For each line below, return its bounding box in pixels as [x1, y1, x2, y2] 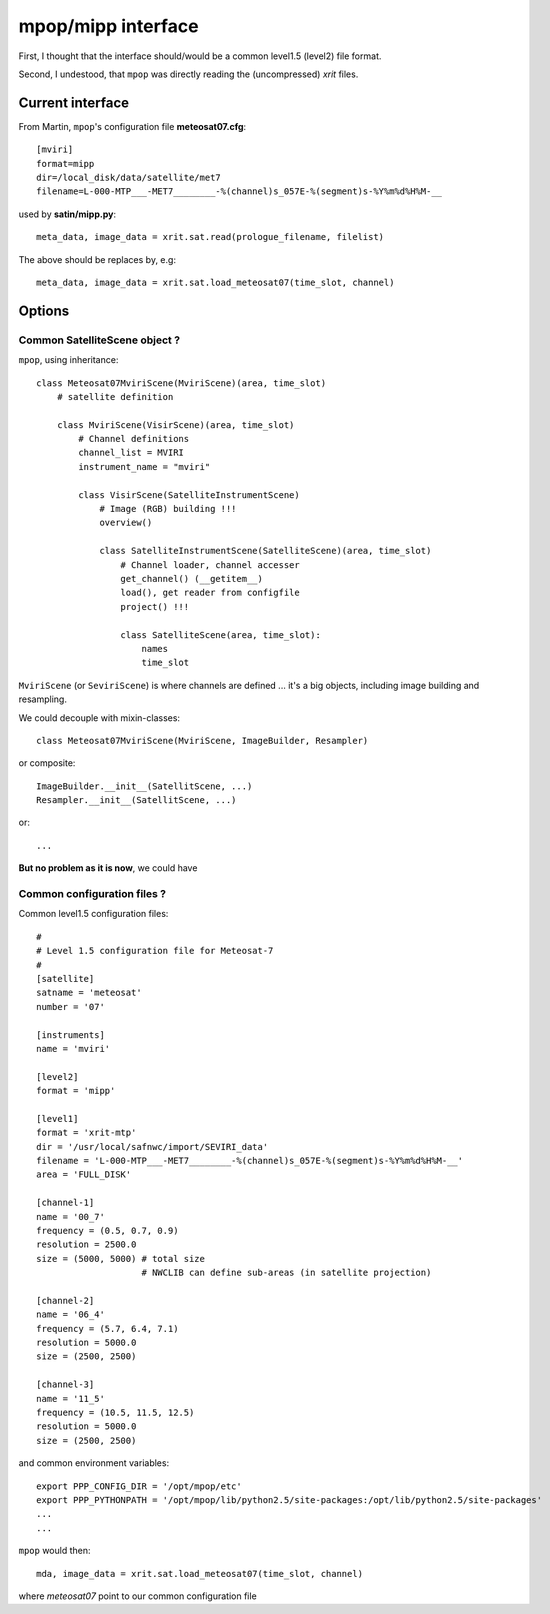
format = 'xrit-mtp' [36, 1127, 137, 1139]
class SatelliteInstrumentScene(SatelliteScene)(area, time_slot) [99, 545, 432, 557]
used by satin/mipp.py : [18, 208, 117, 220]
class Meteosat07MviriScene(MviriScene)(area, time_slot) [36, 377, 327, 389]
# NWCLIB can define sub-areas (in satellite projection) [141, 1267, 432, 1279]
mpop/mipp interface [18, 15, 199, 37]
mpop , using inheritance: [18, 354, 119, 366]
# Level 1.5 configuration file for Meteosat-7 [36, 945, 274, 957]
